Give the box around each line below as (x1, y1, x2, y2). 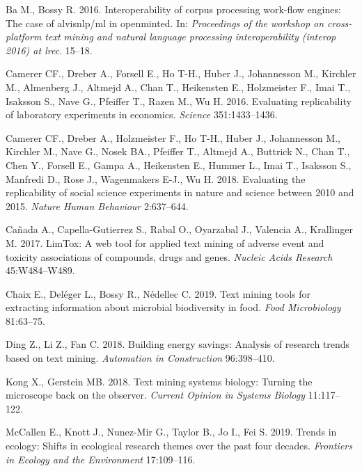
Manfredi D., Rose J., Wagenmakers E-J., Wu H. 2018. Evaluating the (6, 171, 306, 186)
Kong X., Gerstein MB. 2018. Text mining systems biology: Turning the (6, 374, 313, 388)
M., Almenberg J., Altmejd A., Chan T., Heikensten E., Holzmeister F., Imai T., (6, 79, 351, 94)
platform (6, 29, 42, 44)
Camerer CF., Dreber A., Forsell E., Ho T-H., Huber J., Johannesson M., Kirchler (6, 66, 356, 81)
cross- (327, 15, 352, 30)
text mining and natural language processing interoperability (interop (45, 29, 336, 44)
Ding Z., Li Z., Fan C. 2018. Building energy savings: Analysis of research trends (6, 337, 350, 351)
